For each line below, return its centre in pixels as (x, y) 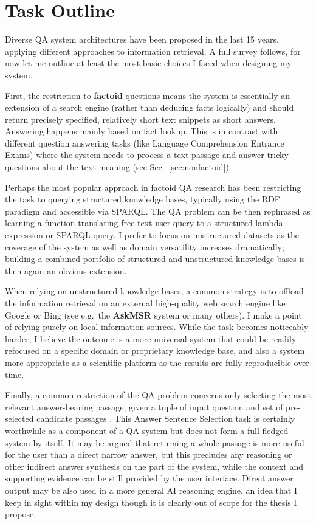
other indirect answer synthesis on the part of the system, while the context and (154, 466)
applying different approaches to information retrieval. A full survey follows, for (153, 51)
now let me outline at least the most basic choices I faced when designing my (148, 63)
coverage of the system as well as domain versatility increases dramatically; (145, 246)
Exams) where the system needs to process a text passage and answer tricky (147, 155)
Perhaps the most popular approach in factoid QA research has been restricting (153, 187)
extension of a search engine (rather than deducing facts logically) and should (149, 107)
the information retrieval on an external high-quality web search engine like (145, 303)
